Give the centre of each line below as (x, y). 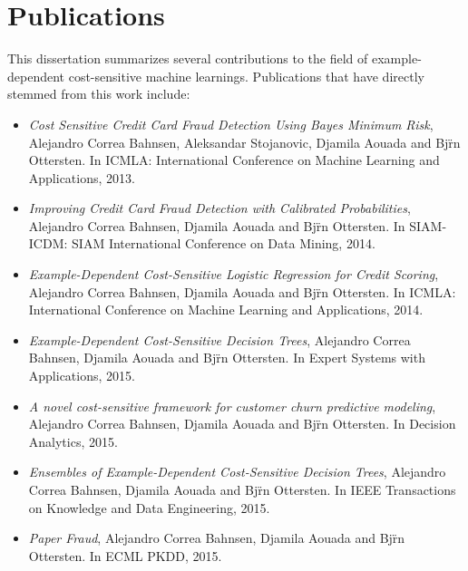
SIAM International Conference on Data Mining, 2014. (224, 243)
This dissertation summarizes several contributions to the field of (188, 58)
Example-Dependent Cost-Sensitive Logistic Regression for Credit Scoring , (234, 274)
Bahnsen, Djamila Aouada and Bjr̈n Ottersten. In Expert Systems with (227, 358)
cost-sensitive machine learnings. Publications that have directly (246, 76)
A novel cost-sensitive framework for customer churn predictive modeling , (232, 406)
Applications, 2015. (82, 376)
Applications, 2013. (82, 177)
